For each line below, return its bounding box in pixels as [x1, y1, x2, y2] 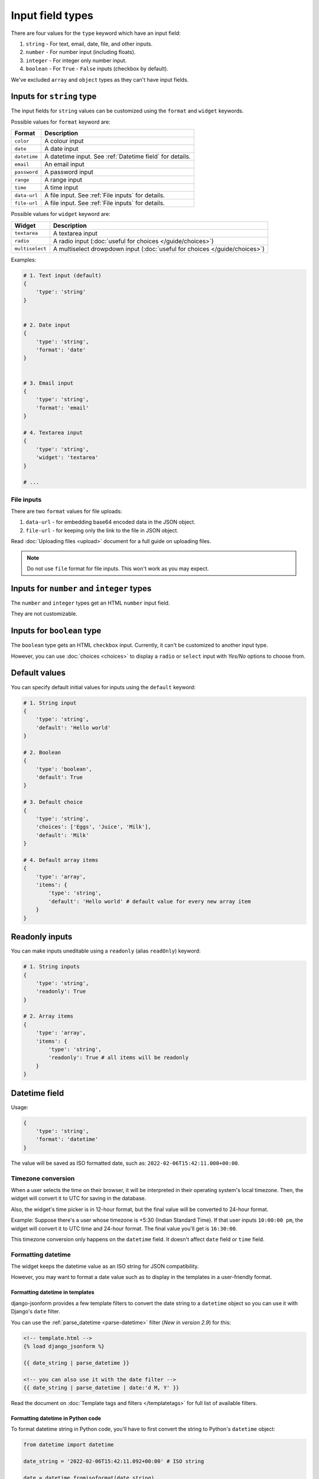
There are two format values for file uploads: [11, 508, 122, 515]
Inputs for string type [11, 92, 97, 102]
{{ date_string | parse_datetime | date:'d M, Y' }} [23, 1384, 180, 1391]
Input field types [11, 9, 94, 22]
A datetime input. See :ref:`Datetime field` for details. [44, 153, 191, 161]
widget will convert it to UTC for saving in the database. [11, 1195, 147, 1202]
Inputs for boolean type [11, 626, 102, 636]
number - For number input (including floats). [25, 49, 136, 56]
